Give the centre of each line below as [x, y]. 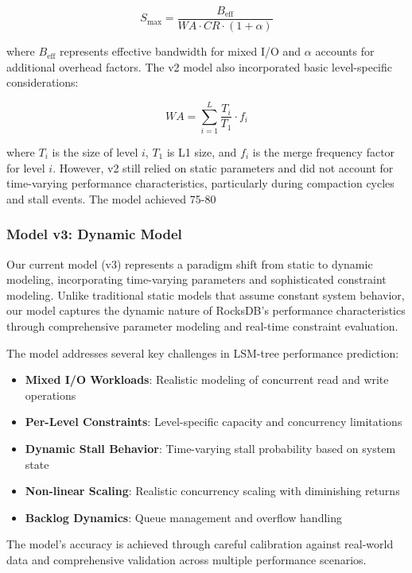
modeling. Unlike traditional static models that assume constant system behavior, [206, 294]
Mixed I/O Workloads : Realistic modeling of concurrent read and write [207, 379]
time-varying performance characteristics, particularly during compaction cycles [200, 183]
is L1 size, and [202, 151]
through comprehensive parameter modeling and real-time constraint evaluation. [202, 325]
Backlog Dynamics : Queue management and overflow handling [183, 517]
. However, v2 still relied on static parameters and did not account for [223, 167]
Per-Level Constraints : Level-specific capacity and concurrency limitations [214, 422]
